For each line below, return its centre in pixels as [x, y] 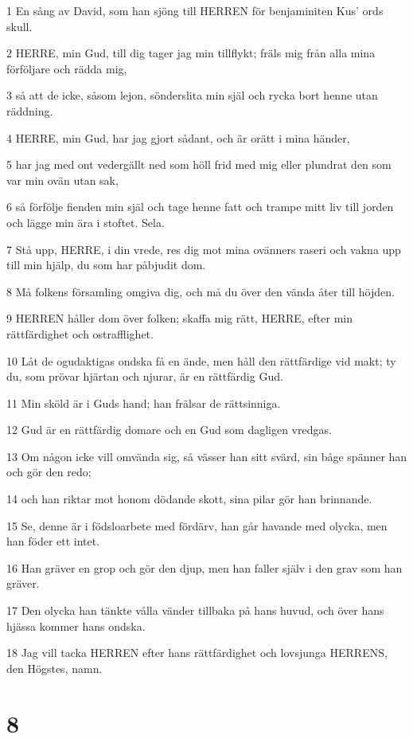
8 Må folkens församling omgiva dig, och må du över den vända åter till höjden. [201, 291]
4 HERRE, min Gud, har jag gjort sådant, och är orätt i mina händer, [178, 137]
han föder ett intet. [53, 541]
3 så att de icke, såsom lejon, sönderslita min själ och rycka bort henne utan [192, 95]
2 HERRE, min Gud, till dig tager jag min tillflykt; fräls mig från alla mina [191, 53]
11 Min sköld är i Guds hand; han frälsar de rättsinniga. [144, 403]
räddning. [30, 110]
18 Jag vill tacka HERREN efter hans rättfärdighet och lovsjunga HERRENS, [197, 653]
